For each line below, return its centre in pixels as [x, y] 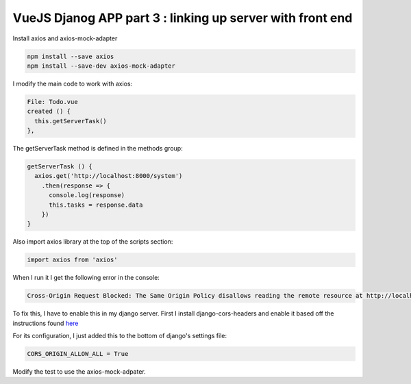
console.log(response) [87, 195]
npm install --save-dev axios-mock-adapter [101, 66]
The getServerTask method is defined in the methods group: [98, 149]
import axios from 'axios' [72, 260]
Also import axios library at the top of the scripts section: [93, 242]
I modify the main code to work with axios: [73, 84]
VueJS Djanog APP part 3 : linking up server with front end [183, 18]
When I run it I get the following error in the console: [86, 278]
